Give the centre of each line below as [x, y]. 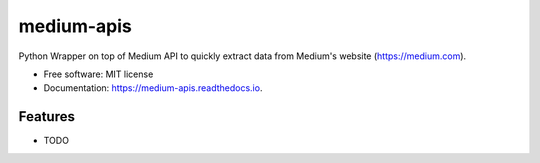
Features [46, 116]
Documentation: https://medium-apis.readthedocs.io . [153, 88]
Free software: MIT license [98, 74]
